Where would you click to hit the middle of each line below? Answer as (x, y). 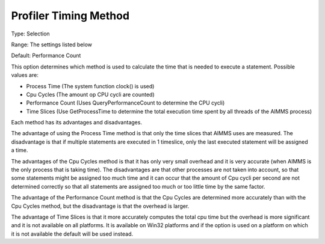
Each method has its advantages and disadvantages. (77, 123)
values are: (25, 75)
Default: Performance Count (46, 56)
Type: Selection (31, 34)
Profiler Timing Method (70, 16)
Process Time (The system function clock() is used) (90, 86)
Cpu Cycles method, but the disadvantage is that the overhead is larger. (100, 206)
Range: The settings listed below (52, 44)
